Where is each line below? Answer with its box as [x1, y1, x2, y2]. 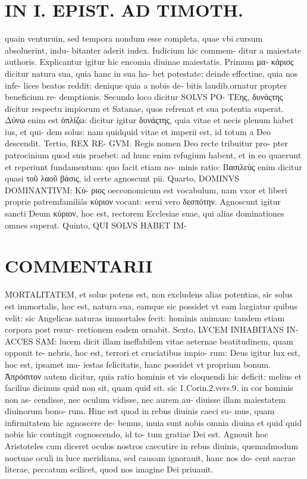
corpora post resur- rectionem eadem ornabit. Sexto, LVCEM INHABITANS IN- [5, 323, 299, 336]
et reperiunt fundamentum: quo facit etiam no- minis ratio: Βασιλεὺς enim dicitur [5, 160, 302, 173]
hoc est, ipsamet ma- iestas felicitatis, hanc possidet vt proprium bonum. [5, 358, 271, 370]
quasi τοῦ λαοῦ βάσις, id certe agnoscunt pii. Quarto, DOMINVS [5, 172, 239, 184]
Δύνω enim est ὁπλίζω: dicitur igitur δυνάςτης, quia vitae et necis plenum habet [5, 114, 294, 126]
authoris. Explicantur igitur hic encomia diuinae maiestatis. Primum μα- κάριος [5, 55, 294, 68]
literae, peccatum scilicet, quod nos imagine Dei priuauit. [5, 463, 214, 475]
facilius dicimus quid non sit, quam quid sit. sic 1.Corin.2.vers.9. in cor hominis [5, 381, 293, 394]
